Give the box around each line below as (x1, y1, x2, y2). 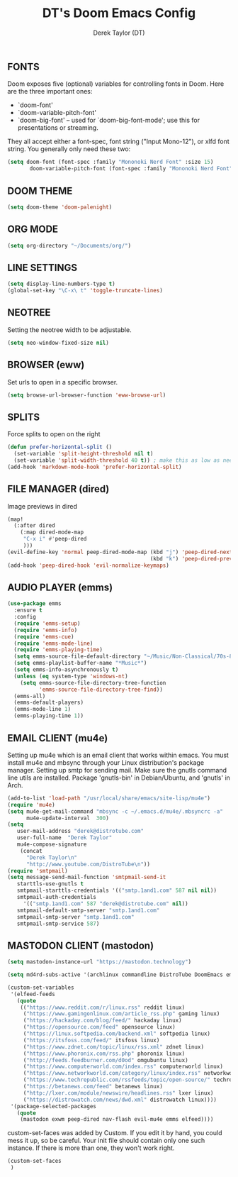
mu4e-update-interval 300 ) (25, 814, 110, 822)
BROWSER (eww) (7, 359, 85, 371)
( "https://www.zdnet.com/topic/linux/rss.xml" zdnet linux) (23, 1043, 204, 1051)
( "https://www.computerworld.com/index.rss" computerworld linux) (23, 1063, 223, 1071)
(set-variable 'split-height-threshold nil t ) (13, 451, 154, 458)
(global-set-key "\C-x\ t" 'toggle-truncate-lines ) (7, 287, 163, 294)
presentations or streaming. (17, 123, 99, 132)
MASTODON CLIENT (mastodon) (7, 939, 154, 951)
